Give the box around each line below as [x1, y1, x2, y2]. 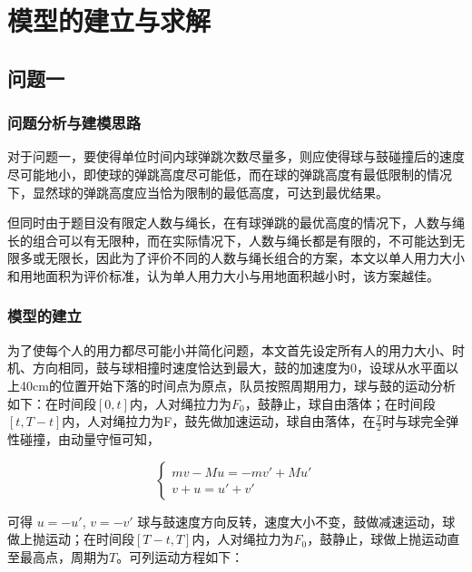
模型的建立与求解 [7, 2, 211, 39]
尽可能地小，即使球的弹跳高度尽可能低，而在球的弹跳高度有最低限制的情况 [7, 164, 452, 183]
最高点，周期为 [19, 547, 109, 566]
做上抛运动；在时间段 [7, 529, 134, 548]
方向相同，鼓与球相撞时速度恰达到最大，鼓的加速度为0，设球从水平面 [32, 358, 446, 377]
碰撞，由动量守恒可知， [19, 429, 160, 448]
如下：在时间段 [7, 393, 96, 412]
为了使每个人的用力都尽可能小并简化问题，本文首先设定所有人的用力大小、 [7, 340, 452, 359]
